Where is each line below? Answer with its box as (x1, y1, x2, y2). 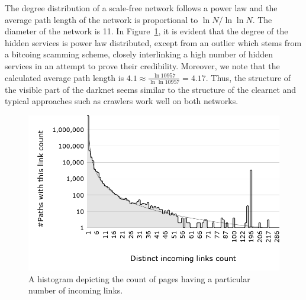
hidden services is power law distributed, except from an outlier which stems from (5, 36, 302, 49)
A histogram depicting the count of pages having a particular (28, 272, 250, 285)
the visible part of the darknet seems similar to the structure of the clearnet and (5, 83, 297, 95)
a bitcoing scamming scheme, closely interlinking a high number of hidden (5, 48, 273, 60)
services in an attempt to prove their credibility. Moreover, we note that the (5, 59, 280, 72)
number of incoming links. (28, 284, 123, 296)
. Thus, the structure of (205, 71, 291, 83)
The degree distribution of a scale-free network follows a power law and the (5, 2, 278, 14)
